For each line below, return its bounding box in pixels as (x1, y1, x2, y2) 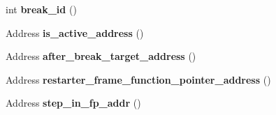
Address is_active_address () (6, 25, 144, 40)
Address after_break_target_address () (6, 49, 196, 63)
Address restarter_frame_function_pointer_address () (6, 72, 271, 86)
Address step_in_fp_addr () (6, 95, 141, 110)
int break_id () (6, 2, 77, 16)
